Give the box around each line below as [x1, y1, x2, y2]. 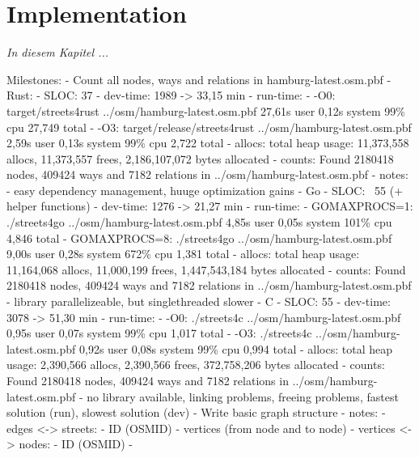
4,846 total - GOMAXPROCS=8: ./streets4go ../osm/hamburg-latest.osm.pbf [6, 229, 392, 246]
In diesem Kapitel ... [6, 44, 109, 61]
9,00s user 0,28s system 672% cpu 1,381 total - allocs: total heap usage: [6, 245, 360, 262]
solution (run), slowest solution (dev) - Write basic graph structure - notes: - [6, 404, 386, 421]
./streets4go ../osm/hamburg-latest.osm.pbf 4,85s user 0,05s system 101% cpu [6, 214, 392, 231]
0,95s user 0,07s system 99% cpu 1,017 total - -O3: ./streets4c [6, 324, 312, 341]
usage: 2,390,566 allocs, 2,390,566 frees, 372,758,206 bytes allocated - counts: [6, 356, 385, 373]
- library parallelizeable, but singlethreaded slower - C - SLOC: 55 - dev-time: [6, 293, 391, 310]
